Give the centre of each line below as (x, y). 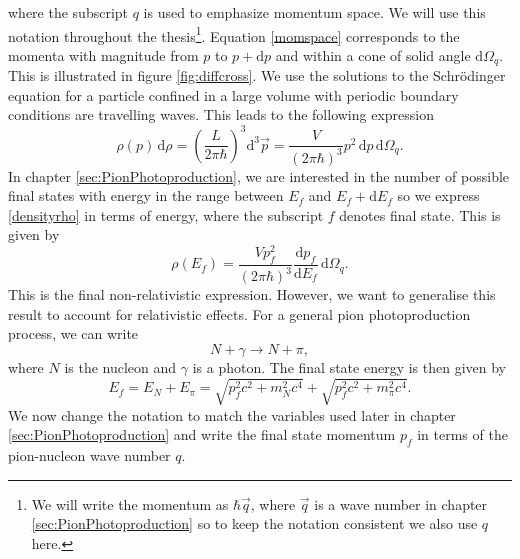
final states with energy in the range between (146, 195)
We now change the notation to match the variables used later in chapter (232, 414)
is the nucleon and (120, 366)
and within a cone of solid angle (373, 54)
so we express (438, 195)
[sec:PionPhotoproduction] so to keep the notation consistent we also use (254, 523)
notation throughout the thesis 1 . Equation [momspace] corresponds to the (234, 34)
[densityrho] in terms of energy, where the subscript (166, 214)
